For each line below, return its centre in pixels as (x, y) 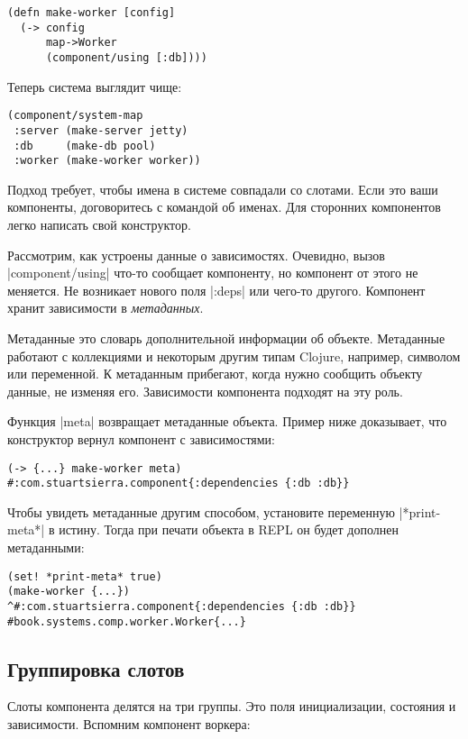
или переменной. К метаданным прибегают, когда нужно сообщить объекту (215, 374)
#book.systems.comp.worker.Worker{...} (127, 621)
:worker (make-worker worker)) (107, 161)
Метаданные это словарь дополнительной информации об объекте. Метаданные (226, 338)
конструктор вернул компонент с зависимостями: (142, 438)
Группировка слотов (96, 668)
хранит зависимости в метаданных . (106, 308)
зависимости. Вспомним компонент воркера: (129, 724)
